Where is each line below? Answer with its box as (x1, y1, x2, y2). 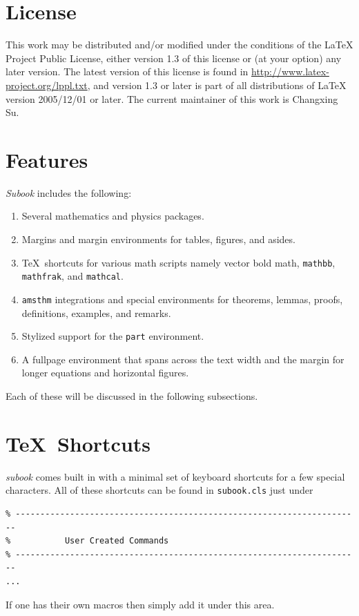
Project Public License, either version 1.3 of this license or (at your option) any (6, 50, 342, 65)
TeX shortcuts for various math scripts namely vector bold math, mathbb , (21, 255, 336, 269)
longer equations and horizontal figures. (21, 365, 189, 380)
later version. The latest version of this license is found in (6, 64, 249, 79)
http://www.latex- (251, 64, 329, 79)
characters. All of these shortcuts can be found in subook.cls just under (6, 483, 313, 497)
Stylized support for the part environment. (21, 329, 204, 343)
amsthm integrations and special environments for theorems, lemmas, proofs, (21, 291, 343, 306)
